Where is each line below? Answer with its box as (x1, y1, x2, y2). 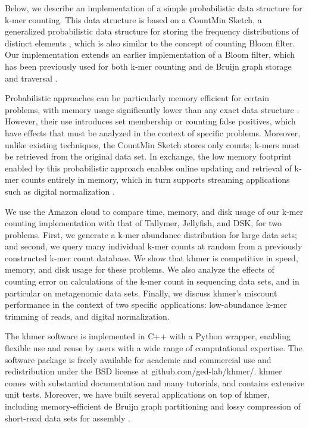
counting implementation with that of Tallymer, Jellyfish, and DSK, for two (5, 217, 282, 229)
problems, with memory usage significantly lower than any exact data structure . (5, 103, 299, 115)
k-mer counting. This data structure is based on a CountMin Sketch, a (5, 13, 262, 26)
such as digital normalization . (5, 185, 115, 197)
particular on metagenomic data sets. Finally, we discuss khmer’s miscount (5, 286, 277, 299)
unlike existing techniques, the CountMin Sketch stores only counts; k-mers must (5, 138, 300, 151)
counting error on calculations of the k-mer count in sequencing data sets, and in (5, 275, 299, 288)
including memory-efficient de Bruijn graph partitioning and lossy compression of (5, 400, 301, 412)
